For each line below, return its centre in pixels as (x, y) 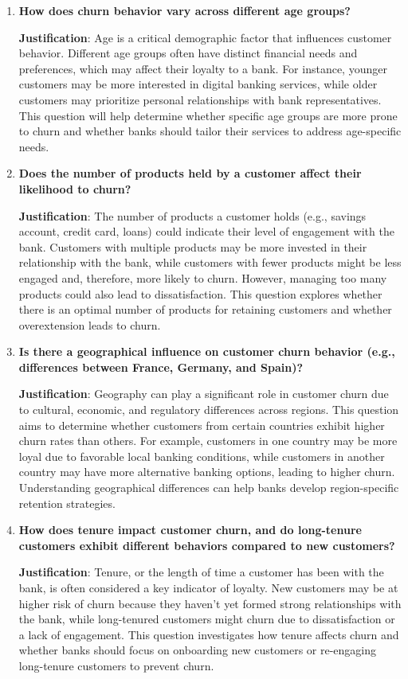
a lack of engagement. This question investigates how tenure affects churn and (209, 634)
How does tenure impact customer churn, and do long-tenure (190, 530)
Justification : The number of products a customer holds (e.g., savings (192, 215)
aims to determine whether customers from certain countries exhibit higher (202, 425)
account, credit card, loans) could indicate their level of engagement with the (206, 231)
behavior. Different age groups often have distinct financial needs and (188, 53)
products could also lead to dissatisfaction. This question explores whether (200, 293)
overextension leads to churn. (90, 324)
